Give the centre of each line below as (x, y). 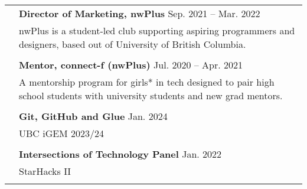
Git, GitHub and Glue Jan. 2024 (93, 116)
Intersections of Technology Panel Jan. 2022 (120, 154)
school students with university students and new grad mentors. (151, 95)
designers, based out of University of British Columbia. (133, 44)
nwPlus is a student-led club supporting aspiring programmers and (157, 30)
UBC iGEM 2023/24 (62, 133)
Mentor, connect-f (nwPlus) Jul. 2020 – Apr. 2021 (131, 65)
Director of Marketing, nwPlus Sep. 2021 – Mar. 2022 (140, 13)
